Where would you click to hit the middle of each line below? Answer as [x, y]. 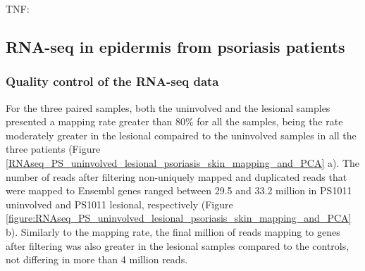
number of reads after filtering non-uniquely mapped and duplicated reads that [177, 176]
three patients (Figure [53, 149]
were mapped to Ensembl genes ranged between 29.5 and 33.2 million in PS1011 [179, 190]
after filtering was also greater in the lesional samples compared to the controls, [178, 245]
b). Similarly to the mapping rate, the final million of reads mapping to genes [173, 231]
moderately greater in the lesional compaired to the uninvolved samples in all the [181, 135]
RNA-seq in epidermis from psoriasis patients [175, 46]
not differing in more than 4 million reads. [97, 259]
